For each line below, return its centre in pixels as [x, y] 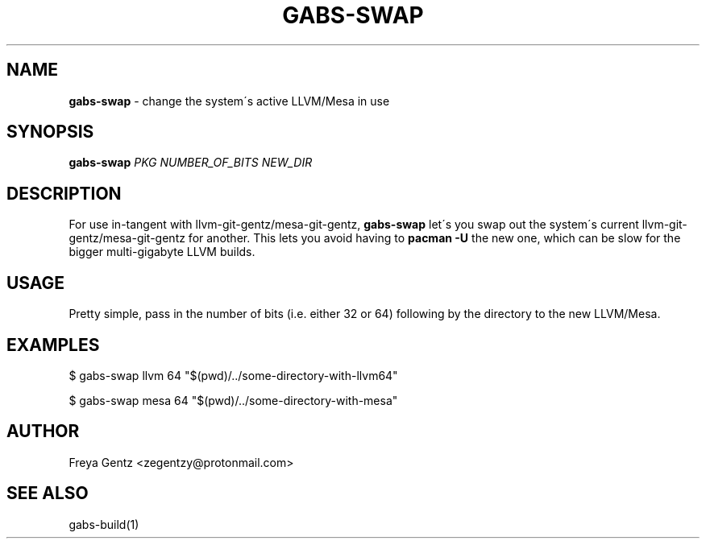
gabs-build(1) [104, 524]
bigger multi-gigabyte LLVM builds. [162, 252]
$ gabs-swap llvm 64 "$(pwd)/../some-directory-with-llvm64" [233, 375]
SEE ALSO [48, 493]
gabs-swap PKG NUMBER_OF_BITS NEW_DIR [191, 163]
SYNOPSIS [50, 132]
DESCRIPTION [64, 193]
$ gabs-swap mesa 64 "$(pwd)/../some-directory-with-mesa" [233, 400]
